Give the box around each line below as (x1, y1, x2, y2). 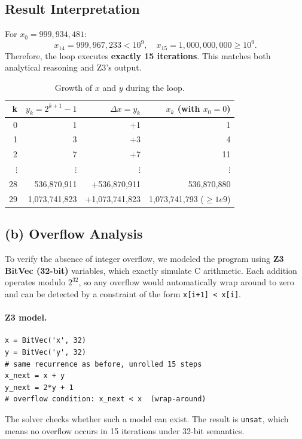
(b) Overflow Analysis (5, 224, 143, 243)
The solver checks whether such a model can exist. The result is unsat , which (5, 412, 289, 425)
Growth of (54, 81, 93, 93)
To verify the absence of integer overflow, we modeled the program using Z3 (5, 252, 284, 265)
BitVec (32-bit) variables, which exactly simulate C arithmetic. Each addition (5, 264, 297, 276)
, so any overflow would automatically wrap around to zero (78, 276, 294, 288)
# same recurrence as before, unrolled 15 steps (5, 359, 202, 368)
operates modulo (5, 276, 66, 288)
